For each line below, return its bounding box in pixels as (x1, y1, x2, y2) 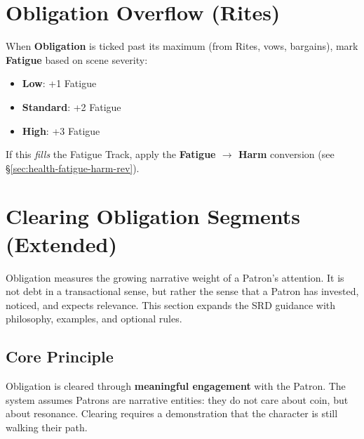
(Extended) (6, 229, 117, 258)
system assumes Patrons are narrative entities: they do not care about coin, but (6, 392, 349, 407)
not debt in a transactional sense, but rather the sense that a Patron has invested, (6, 284, 359, 299)
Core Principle (6, 346, 114, 367)
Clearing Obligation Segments (6, 202, 300, 230)
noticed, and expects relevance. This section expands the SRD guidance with (6, 297, 336, 312)
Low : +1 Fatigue (22, 76, 97, 91)
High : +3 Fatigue (22, 123, 100, 138)
